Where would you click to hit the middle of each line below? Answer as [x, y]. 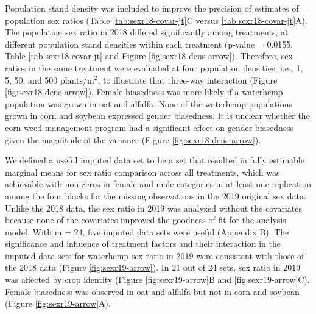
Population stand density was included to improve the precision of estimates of [152, 8]
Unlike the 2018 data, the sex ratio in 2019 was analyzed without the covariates [153, 208]
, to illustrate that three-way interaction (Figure [188, 80]
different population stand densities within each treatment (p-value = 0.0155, [149, 44]
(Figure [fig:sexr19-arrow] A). [58, 303]
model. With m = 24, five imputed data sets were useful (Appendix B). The [147, 231]
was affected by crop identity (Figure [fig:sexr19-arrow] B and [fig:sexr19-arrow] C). [157, 280]
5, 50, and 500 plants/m [50, 80]
